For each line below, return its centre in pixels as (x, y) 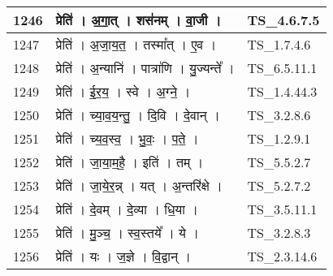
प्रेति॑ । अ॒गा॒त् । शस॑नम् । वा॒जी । (138, 20)
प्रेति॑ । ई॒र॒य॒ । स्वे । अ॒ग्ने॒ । (123, 91)
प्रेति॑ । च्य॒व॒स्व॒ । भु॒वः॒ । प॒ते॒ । (127, 138)
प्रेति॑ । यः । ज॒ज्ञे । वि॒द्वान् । (123, 256)
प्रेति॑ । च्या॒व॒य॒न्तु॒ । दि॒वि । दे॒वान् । (138, 115)
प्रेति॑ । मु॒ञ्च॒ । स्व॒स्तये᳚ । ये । (128, 233)
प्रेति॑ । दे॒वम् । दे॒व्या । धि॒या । (127, 209)
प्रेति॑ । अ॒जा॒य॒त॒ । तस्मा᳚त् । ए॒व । (136, 44)
